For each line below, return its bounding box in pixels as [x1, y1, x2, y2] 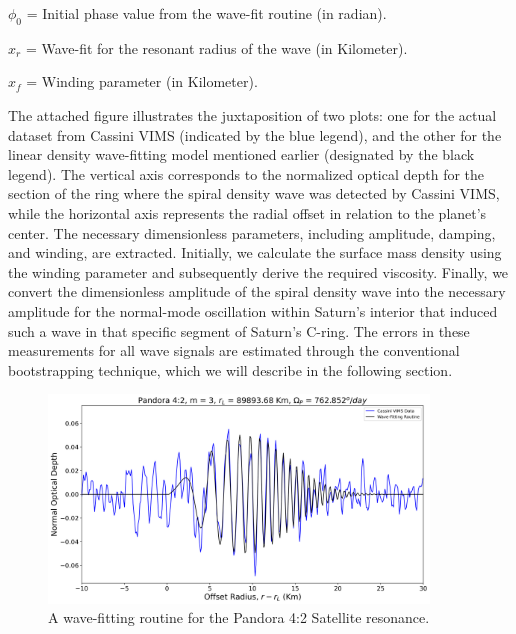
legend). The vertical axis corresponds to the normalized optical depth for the [8, 163, 485, 184]
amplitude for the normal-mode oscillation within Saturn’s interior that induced [8, 300, 498, 321]
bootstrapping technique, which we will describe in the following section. [8, 359, 453, 380]
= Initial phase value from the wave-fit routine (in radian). [26, 3, 387, 23]
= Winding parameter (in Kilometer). [26, 71, 258, 92]
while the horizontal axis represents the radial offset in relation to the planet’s [8, 202, 487, 223]
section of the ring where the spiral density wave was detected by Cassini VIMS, [8, 183, 500, 204]
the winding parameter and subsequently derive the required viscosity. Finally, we [8, 261, 509, 282]
